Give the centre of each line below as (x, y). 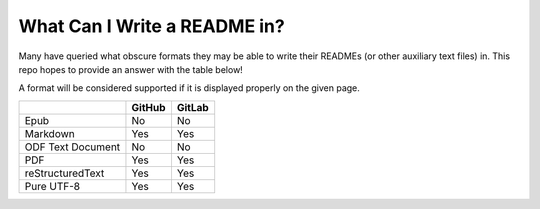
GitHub (148, 107)
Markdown (49, 133)
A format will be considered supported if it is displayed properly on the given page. (189, 88)
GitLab (192, 107)
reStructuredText (64, 173)
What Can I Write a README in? (151, 26)
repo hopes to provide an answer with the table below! (131, 69)
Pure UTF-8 (52, 186)
